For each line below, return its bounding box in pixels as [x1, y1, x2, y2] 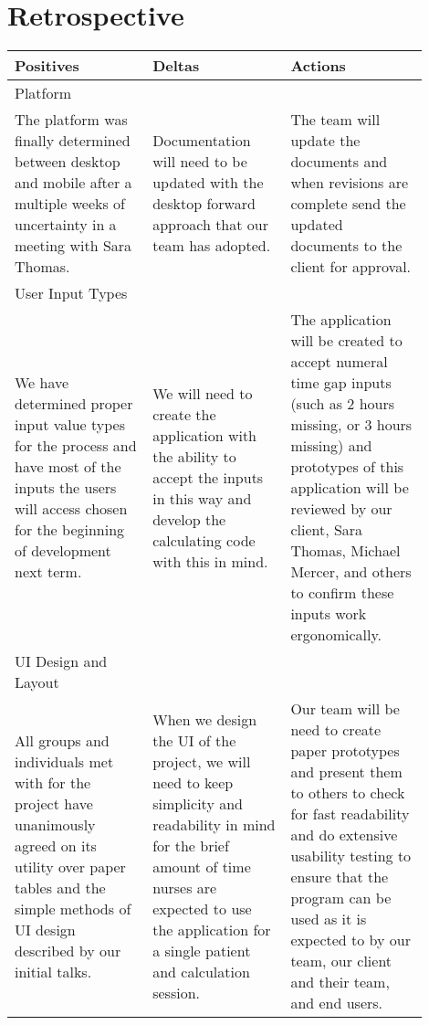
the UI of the [152, 729, 236, 751]
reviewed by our [290, 498, 392, 520]
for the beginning [15, 519, 125, 541]
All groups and [15, 729, 110, 751]
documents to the [290, 235, 403, 257]
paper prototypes [290, 740, 400, 762]
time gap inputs [290, 372, 392, 394]
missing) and [290, 435, 372, 457]
